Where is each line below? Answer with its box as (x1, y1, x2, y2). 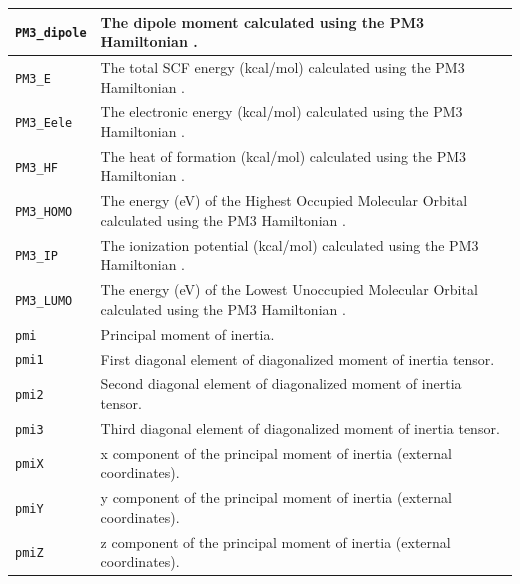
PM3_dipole (15, 26, 87, 41)
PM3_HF (15, 160, 58, 175)
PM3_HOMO (15, 205, 73, 220)
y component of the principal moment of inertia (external (100, 487, 452, 508)
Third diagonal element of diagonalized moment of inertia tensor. (100, 417, 500, 438)
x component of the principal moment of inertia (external (100, 442, 452, 463)
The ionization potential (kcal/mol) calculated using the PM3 (100, 234, 479, 255)
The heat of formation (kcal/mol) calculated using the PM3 (100, 145, 467, 166)
